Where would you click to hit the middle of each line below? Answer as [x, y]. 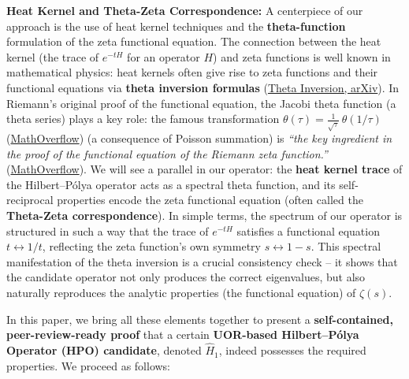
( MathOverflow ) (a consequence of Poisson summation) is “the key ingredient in [199, 138]
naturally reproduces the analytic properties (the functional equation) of [181, 293]
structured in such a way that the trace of [108, 230]
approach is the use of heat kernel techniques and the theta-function [176, 26]
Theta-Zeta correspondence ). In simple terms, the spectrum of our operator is [204, 216]
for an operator [164, 56]
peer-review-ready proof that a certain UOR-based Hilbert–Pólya [183, 334]
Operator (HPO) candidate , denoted [104, 350]
